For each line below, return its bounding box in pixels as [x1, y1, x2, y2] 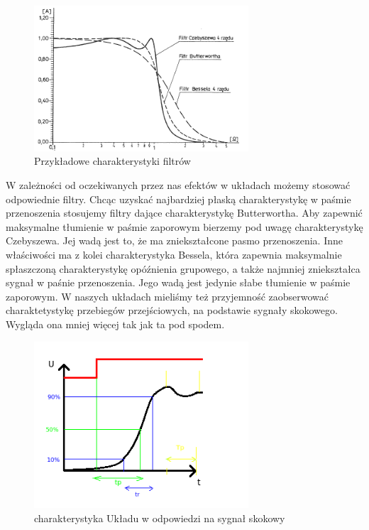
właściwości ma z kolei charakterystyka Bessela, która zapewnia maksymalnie [6, 247, 342, 261]
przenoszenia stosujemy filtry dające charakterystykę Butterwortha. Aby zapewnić [6, 205, 363, 220]
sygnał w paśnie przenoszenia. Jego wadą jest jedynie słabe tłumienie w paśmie [6, 275, 351, 290]
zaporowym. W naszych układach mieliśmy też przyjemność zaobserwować [6, 288, 329, 303]
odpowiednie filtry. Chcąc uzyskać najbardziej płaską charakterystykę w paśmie [6, 191, 351, 206]
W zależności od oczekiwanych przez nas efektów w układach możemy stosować [6, 178, 351, 193]
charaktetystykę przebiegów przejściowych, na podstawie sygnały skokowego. [6, 303, 338, 318]
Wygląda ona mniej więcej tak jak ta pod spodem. [6, 316, 225, 331]
